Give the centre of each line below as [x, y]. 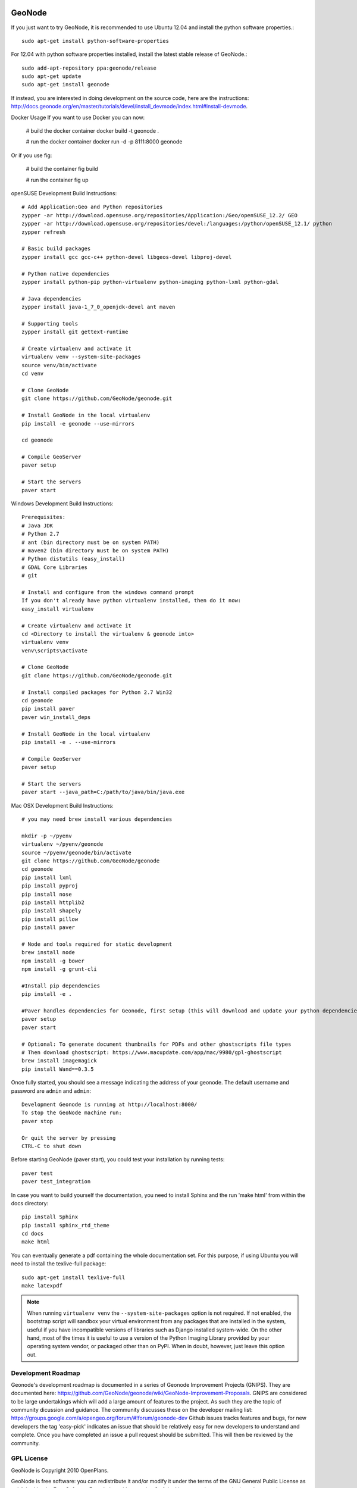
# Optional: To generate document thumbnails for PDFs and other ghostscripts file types [156, 1044]
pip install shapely [51, 911]
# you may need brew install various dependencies [97, 819]
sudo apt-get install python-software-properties [95, 41]
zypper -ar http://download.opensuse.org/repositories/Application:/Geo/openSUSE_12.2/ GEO [159, 215]
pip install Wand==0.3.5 [58, 1069]
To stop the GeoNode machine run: [72, 1113]
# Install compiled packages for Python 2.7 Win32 [97, 692]
